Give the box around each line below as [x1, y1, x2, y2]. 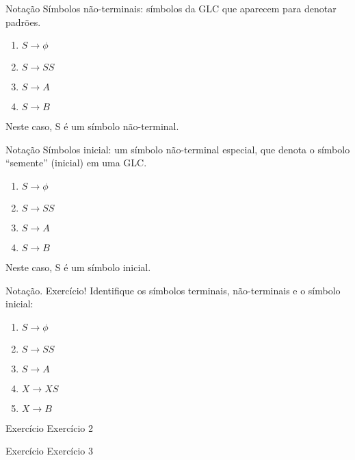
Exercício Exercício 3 [5, 444, 94, 458]
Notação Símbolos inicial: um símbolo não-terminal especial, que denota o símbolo [5, 142, 350, 156]
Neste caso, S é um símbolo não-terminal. [5, 119, 179, 133]
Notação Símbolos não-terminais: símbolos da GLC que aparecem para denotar [5, 1, 337, 15]
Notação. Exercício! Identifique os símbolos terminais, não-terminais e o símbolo [5, 283, 341, 297]
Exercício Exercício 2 [5, 420, 94, 435]
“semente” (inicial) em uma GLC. [5, 155, 147, 170]
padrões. [5, 14, 41, 29]
